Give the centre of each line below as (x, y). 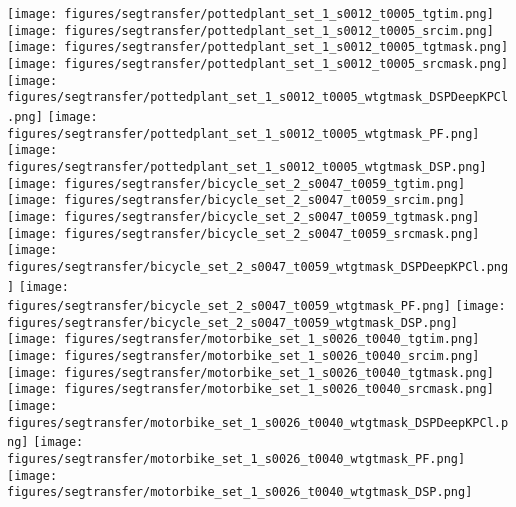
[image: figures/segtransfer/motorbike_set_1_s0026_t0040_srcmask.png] (250, 389)
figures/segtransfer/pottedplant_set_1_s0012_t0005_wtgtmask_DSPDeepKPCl (258, 97)
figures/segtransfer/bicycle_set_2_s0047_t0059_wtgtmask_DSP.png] (233, 322)
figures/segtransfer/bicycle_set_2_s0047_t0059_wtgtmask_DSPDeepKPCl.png (258, 266)
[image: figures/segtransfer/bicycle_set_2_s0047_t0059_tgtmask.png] (243, 216)
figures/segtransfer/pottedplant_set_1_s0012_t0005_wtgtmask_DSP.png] (247, 166)
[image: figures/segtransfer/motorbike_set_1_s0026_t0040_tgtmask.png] (250, 372)
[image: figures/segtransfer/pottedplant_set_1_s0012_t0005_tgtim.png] (250, 14)
